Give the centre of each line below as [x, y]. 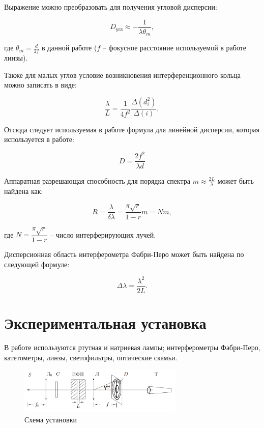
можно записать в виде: [40, 85]
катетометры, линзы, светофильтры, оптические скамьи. [91, 357]
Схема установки [51, 419]
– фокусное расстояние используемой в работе [174, 48]
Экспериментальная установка [105, 323]
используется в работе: [39, 139]
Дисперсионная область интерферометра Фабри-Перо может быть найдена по [124, 254]
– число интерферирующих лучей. [103, 234]
